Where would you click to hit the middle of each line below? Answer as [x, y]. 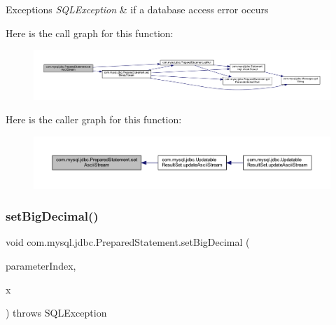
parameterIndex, [41, 266]
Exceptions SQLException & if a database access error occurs [137, 9]
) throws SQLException [56, 313]
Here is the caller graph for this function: [94, 119]
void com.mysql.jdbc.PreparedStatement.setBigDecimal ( [128, 242]
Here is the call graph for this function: [90, 33]
